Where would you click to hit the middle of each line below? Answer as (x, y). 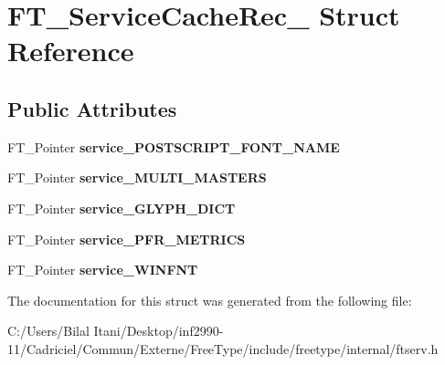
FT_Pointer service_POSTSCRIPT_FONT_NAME (174, 146)
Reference (71, 51)
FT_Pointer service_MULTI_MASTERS (137, 177)
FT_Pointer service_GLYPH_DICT (122, 208)
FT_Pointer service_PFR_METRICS (127, 239)
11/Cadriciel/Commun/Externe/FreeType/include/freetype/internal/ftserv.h (223, 348)
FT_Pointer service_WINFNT (103, 270)
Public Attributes (92, 108)
